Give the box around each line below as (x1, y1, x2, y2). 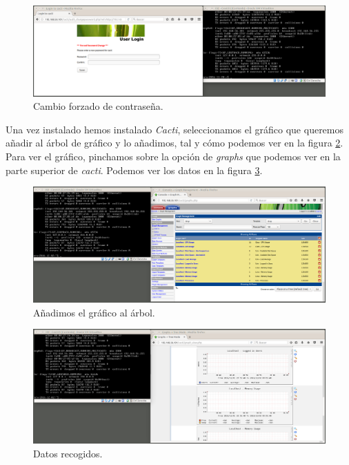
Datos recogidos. (33, 446, 103, 460)
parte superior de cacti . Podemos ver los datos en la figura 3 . (6, 162, 263, 177)
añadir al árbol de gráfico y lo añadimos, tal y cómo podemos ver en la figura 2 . (6, 135, 343, 150)
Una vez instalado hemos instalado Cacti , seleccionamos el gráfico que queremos (6, 122, 344, 136)
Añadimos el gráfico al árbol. (33, 305, 155, 319)
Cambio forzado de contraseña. (33, 99, 163, 113)
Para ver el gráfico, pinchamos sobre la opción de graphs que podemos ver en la (6, 149, 341, 164)
